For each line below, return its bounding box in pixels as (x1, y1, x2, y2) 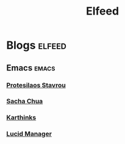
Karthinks (6, 114, 37, 122)
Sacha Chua (6, 97, 43, 106)
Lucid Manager (6, 129, 52, 138)
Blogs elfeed (6, 38, 67, 52)
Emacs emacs (6, 63, 55, 73)
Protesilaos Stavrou (6, 81, 66, 89)
